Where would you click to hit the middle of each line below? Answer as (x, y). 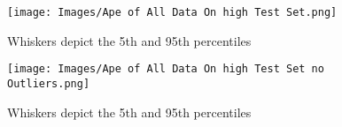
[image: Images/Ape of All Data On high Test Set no (166, 69)
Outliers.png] (49, 83)
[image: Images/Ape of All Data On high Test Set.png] (172, 12)
